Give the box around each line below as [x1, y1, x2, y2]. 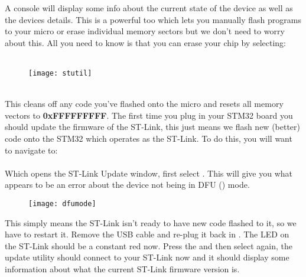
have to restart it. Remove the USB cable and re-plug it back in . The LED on [5, 228, 289, 240]
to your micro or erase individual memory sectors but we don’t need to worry [5, 25, 285, 37]
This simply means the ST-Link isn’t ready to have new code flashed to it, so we [5, 216, 297, 229]
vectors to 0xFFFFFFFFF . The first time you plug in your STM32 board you [5, 109, 293, 121]
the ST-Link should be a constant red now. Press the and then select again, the [5, 239, 292, 252]
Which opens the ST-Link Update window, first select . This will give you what [5, 167, 293, 179]
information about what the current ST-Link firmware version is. [5, 263, 240, 275]
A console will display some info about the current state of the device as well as [5, 2, 293, 14]
